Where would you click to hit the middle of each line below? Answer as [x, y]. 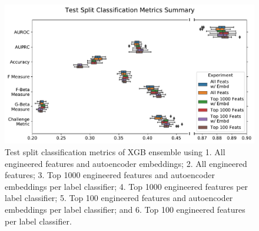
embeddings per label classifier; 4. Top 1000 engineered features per [127, 186]
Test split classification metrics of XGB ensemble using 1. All [115, 152]
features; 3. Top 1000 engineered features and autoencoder [110, 175]
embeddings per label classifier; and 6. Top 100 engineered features [125, 209]
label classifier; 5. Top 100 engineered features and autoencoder [119, 198]
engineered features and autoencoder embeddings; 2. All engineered [126, 163]
